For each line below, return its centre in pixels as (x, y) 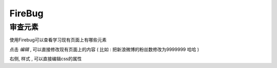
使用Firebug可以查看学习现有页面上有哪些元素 (58, 40)
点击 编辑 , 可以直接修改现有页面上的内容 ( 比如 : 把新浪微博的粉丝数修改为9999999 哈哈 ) (104, 49)
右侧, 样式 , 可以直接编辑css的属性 (46, 59)
